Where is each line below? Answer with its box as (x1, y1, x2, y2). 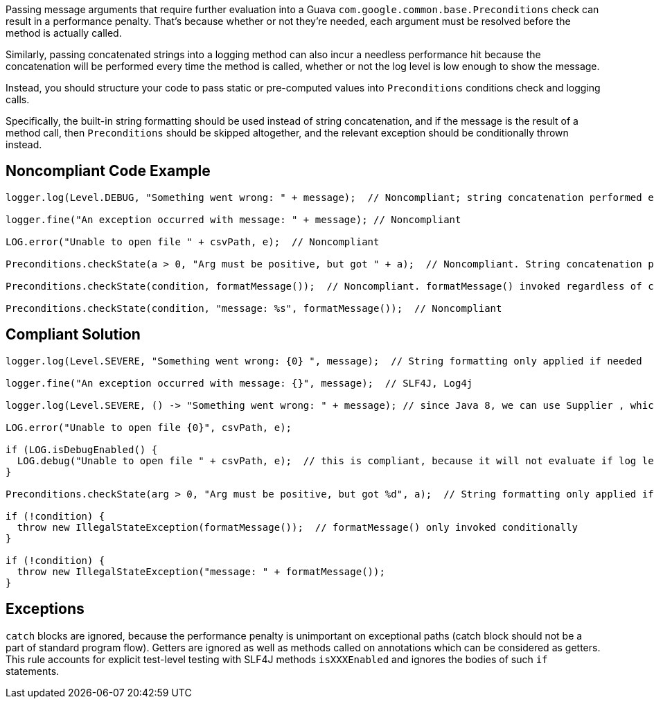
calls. (6, 94, 30, 105)
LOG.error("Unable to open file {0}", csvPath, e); (6, 421, 292, 433)
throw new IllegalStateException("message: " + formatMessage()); (17, 565, 385, 577)
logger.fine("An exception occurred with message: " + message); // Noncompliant (6, 213, 461, 225)
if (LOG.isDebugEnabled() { (6, 443, 158, 455)
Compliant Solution (6, 326, 141, 344)
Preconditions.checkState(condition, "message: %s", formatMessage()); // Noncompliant (6, 302, 502, 314)
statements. (6, 665, 60, 677)
